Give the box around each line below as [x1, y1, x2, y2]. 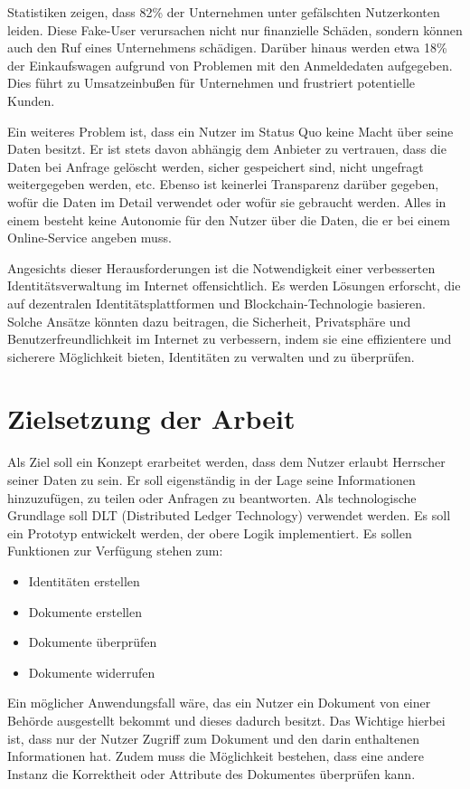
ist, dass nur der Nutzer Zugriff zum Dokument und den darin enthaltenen [7, 728, 420, 747]
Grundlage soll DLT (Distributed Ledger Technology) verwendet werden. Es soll [7, 506, 451, 525]
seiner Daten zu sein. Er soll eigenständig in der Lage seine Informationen [7, 471, 416, 489]
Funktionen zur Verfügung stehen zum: [7, 541, 223, 560]
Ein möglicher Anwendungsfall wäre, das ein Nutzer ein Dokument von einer [7, 693, 431, 712]
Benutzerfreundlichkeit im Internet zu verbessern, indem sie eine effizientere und [7, 329, 452, 348]
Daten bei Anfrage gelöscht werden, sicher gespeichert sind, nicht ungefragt [7, 157, 424, 176]
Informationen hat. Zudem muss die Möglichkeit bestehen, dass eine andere [7, 746, 424, 765]
